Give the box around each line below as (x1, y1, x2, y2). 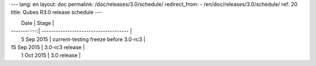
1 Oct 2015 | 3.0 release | (21, 52, 81, 59)
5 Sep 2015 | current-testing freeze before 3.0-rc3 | (21, 35, 146, 43)
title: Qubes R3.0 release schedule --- (11, 9, 102, 16)
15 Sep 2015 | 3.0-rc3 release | (11, 43, 85, 50)
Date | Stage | (21, 19, 54, 26)
